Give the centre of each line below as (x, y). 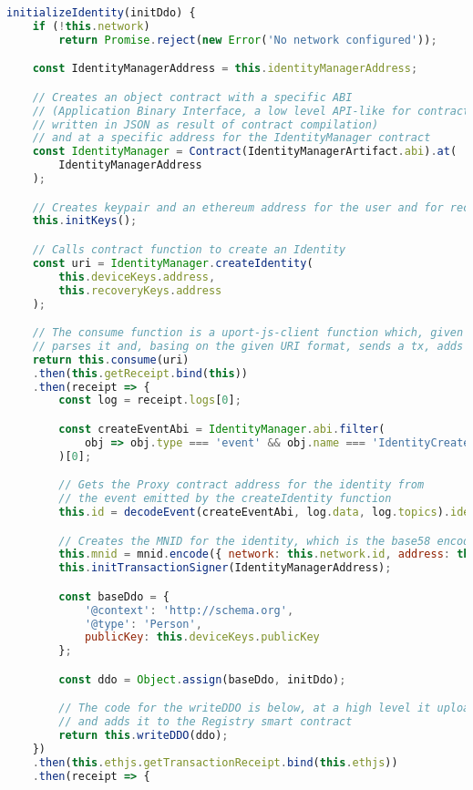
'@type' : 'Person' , (143, 624)
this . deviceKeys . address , (137, 277)
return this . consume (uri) (111, 359)
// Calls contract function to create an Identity (189, 250)
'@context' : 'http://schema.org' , (189, 610)
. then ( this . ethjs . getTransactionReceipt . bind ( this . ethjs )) (215, 762)
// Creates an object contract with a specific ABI (192, 97)
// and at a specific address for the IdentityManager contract (231, 138)
